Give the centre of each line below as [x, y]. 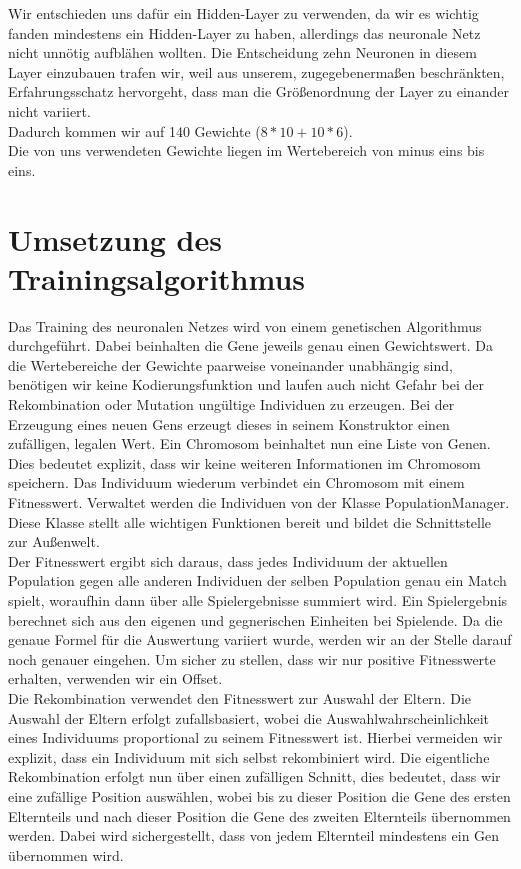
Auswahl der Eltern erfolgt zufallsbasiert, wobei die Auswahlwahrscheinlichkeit [249, 717]
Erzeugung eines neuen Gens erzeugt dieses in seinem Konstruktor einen [229, 423]
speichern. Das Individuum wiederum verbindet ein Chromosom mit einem [236, 482]
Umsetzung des [115, 238]
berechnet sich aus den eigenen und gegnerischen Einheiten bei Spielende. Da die [255, 619]
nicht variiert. [49, 110]
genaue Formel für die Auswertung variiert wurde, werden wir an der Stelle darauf [260, 639]
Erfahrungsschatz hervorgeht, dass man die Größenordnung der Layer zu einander [258, 91]
